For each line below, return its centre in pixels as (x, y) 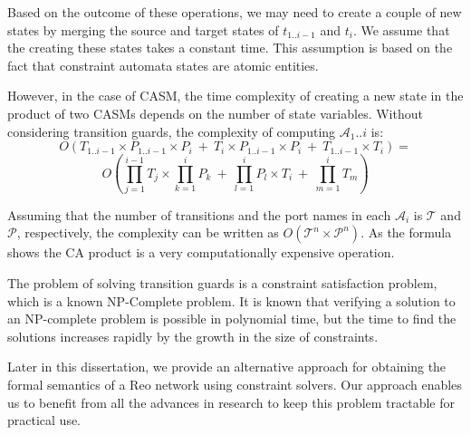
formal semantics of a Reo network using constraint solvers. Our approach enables (235, 385)
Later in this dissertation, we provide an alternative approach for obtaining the (227, 367)
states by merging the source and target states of (143, 29)
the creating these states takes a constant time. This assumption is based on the (230, 48)
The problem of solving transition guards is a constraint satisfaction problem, (222, 283)
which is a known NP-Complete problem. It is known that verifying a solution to (231, 300)
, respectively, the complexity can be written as (148, 232)
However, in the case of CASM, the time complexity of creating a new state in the (235, 96)
